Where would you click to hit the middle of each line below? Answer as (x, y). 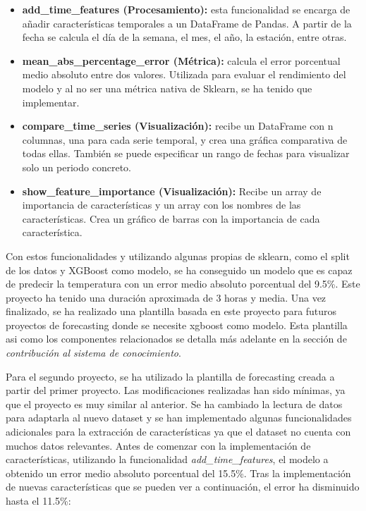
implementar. (51, 102)
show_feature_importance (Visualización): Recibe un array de (172, 191)
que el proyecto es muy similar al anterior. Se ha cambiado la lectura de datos (174, 404)
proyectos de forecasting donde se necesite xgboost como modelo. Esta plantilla (177, 325)
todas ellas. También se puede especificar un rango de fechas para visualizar (186, 153)
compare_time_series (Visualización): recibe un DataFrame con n (178, 126)
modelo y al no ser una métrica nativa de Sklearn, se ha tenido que (167, 88)
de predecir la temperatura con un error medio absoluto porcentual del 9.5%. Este (183, 284)
